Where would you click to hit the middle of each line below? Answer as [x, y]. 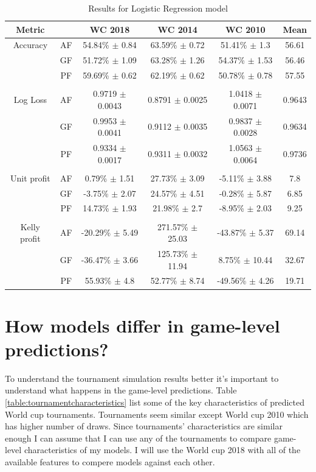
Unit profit [30, 178]
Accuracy [30, 45]
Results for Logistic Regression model [158, 8]
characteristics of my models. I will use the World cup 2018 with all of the [162, 450]
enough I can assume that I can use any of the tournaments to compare [138, 438]
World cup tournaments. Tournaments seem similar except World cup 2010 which [157, 414]
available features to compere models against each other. [110, 462]
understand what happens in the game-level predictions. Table [121, 390]
